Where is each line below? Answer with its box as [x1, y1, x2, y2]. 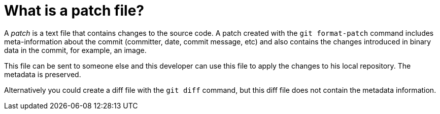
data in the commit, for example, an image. [4, 45, 147, 54]
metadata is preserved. [4, 70, 81, 79]
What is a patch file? [4, 2, 145, 19]
